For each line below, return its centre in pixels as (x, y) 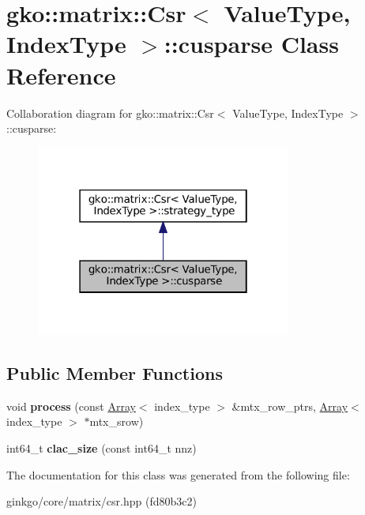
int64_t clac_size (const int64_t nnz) (102, 448)
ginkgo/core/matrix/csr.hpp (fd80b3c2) (102, 501)
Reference (61, 75)
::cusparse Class (251, 44)
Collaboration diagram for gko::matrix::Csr (110, 113)
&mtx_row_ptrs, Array (290, 406)
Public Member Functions (115, 373)
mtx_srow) (117, 421)
